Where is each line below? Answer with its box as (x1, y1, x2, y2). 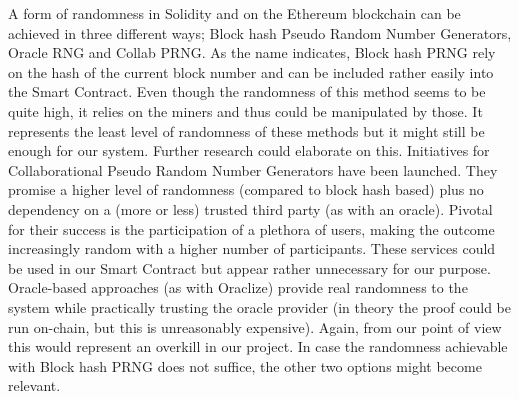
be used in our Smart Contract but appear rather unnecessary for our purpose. (8, 257, 491, 278)
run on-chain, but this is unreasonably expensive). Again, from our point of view (8, 316, 502, 337)
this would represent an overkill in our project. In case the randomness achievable (8, 336, 508, 357)
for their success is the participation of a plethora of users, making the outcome (8, 218, 495, 239)
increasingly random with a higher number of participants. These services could (8, 238, 496, 259)
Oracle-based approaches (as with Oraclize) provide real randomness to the (8, 277, 468, 298)
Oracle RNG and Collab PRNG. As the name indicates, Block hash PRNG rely (8, 42, 496, 63)
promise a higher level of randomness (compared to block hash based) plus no (8, 179, 484, 200)
